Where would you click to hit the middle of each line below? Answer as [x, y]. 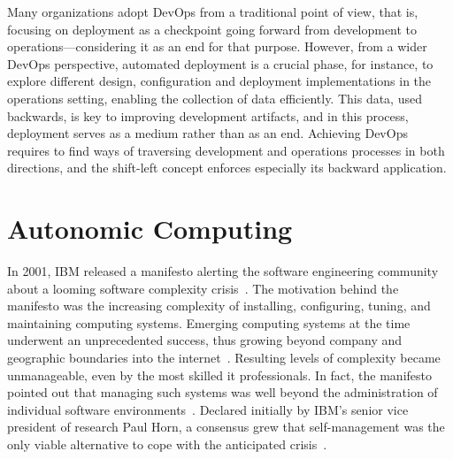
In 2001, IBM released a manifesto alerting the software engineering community [223, 271]
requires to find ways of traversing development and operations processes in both [226, 150]
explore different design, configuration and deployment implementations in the [219, 81]
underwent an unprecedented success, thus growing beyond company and [205, 340]
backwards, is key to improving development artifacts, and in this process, [208, 115]
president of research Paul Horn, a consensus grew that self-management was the [226, 427]
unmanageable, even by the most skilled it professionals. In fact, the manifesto [219, 375]
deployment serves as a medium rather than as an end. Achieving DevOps [207, 133]
